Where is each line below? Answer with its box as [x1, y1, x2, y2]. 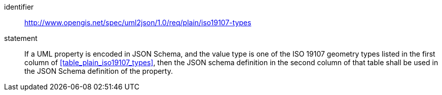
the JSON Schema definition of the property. [24, 67, 173, 75]
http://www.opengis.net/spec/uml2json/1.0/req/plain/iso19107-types [24, 18, 251, 27]
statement [4, 34, 38, 42]
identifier [4, 3, 34, 11]
